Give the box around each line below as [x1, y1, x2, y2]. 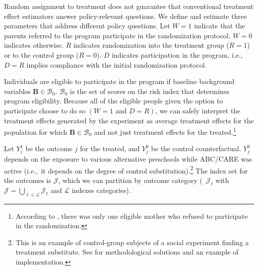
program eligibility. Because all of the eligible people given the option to [4, 95, 223, 106]
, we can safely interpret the [155, 105, 241, 115]
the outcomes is [4, 175, 52, 185]
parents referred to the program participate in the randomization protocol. [4, 30, 231, 40]
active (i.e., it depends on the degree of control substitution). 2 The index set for [4, 164, 248, 176]
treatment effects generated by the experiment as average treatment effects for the [4, 115, 254, 125]
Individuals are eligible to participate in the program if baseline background [4, 76, 235, 87]
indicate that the [193, 20, 245, 31]
